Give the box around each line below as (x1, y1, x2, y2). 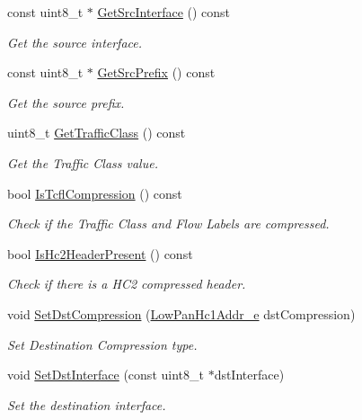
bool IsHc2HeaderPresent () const (7, 244, 193, 263)
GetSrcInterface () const (97, 3, 231, 21)
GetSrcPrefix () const (97, 63, 216, 82)
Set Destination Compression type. (7, 335, 198, 353)
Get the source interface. (7, 32, 143, 51)
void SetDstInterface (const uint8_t (7, 365, 204, 384)
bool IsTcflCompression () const (7, 183, 182, 202)
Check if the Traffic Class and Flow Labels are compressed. (7, 214, 330, 233)
